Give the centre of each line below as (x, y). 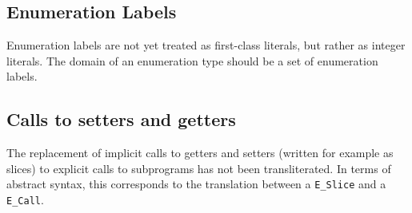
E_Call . (25, 200)
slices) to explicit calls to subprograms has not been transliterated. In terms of (199, 168)
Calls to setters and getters (121, 119)
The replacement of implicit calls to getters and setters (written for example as (200, 153)
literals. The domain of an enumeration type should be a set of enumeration (192, 60)
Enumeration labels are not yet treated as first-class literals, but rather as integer (206, 45)
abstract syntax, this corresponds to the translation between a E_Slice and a (196, 184)
